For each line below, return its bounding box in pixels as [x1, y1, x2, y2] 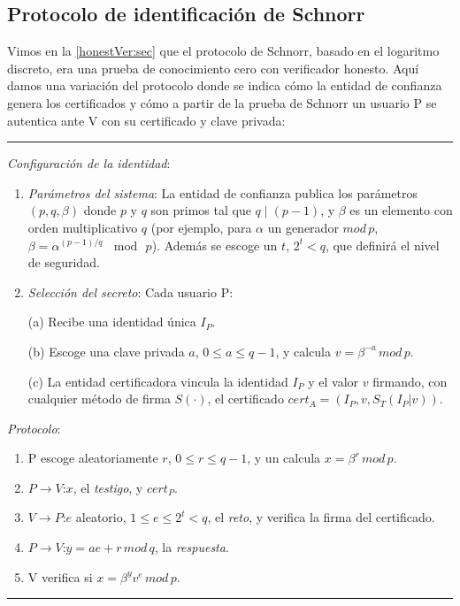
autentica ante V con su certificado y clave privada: [7, 111, 286, 129]
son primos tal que [150, 201, 251, 219]
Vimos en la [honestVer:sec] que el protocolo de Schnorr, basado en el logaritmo [7, 42, 440, 60]
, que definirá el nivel [325, 235, 440, 254]
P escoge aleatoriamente [27, 449, 158, 467]
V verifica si [27, 567, 93, 586]
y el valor [308, 372, 359, 390]
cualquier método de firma [27, 389, 171, 408]
